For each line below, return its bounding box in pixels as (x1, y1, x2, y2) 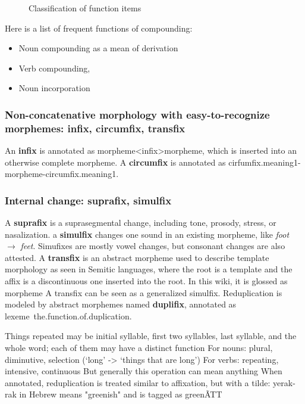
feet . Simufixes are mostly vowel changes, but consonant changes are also (20, 240, 285, 252)
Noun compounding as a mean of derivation (18, 42, 178, 54)
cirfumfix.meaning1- (228, 156, 301, 168)
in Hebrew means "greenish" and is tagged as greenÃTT (19, 388, 222, 400)
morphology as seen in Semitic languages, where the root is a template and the (5, 263, 293, 275)
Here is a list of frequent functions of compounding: (5, 21, 193, 34)
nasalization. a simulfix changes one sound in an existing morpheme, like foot (5, 228, 290, 240)
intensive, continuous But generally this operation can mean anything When (5, 365, 282, 377)
